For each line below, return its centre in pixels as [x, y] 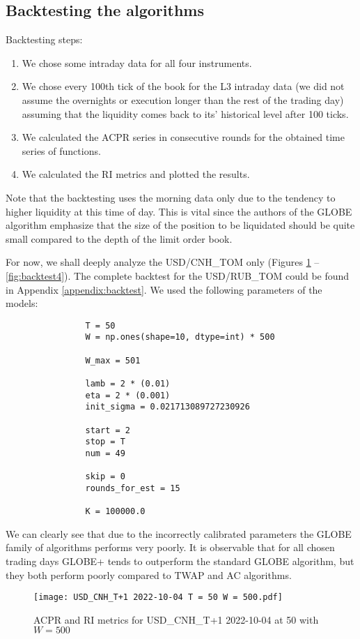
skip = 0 [105, 477]
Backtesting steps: [44, 39]
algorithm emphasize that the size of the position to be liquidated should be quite [180, 225]
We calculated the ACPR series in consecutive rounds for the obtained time [183, 137]
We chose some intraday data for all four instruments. [137, 62]
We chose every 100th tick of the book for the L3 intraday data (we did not [183, 86]
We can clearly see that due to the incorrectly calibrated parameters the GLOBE [179, 533]
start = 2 [108, 430]
